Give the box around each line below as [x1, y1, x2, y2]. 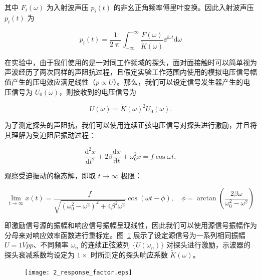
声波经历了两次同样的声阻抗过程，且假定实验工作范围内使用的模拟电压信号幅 [5, 67, 257, 77]
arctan [196, 195, 216, 202]
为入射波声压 [46, 2, 89, 12]
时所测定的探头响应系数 [90, 249, 168, 260]
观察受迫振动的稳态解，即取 [5, 170, 96, 181]
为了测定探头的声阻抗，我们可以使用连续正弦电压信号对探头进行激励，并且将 [5, 120, 257, 130]
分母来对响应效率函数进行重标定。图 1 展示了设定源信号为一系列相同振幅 [5, 229, 245, 240]
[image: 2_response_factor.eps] [25, 268, 132, 276]
